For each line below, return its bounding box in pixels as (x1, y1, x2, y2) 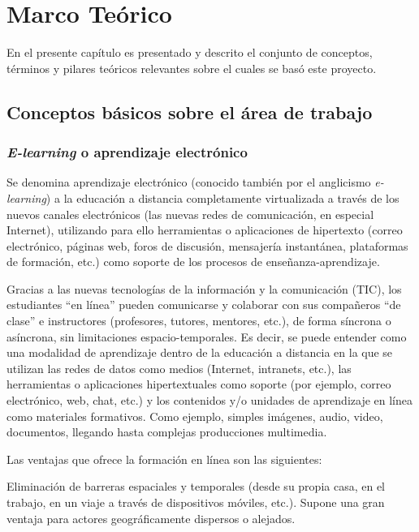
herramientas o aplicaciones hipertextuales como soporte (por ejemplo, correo (6, 375, 391, 393)
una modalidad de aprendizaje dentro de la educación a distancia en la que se (6, 344, 393, 361)
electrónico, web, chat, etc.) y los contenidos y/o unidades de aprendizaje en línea (6, 392, 413, 409)
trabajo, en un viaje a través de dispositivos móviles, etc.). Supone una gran (6, 494, 385, 510)
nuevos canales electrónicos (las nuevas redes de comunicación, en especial (6, 205, 374, 222)
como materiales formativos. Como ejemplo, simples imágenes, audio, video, (6, 407, 383, 424)
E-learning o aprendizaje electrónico (6, 142, 248, 162)
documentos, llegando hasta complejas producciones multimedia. (6, 423, 327, 440)
